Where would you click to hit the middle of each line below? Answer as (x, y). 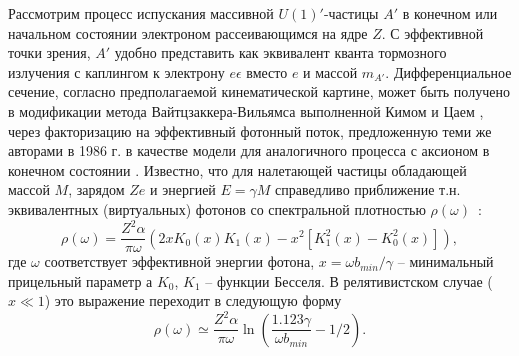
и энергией (183, 189)
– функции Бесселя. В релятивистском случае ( (349, 280)
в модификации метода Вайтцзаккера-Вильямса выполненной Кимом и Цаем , (246, 110)
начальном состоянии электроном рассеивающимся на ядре (188, 32)
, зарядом (96, 189)
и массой (330, 71)
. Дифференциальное (448, 71)
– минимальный (445, 261)
